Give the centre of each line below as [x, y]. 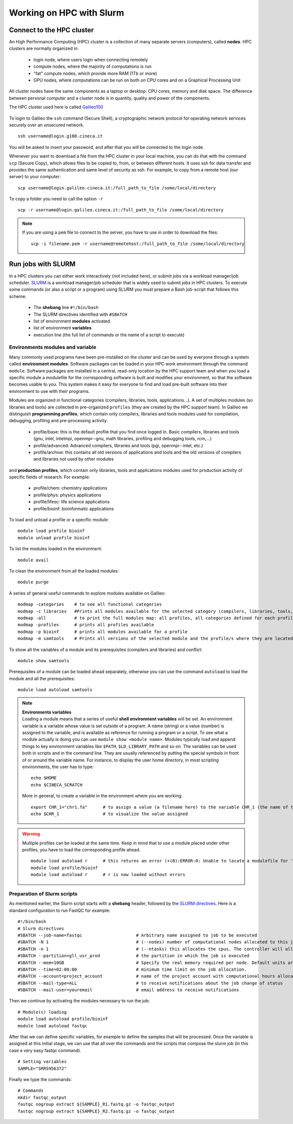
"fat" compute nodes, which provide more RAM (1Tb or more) [95, 73]
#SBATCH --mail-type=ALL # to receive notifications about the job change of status [150, 983]
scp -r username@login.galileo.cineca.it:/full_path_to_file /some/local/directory [121, 210]
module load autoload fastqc [52, 1026]
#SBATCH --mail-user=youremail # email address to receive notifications [128, 990]
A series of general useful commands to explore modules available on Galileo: [87, 593]
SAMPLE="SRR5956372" [42, 1068]
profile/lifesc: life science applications [72, 502]
